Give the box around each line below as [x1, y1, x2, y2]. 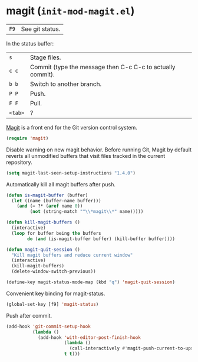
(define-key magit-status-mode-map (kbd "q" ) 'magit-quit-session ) [6, 279, 176, 285]
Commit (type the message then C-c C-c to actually [29, 63, 176, 71]
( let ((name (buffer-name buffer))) [11, 198, 101, 203]
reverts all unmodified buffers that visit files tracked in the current [6, 152, 166, 159]
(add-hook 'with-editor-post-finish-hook [37, 334, 141, 341]
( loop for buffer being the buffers [11, 230, 101, 236]
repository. [6, 159, 32, 166]
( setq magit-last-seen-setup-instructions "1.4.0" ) [6, 170, 136, 176]
